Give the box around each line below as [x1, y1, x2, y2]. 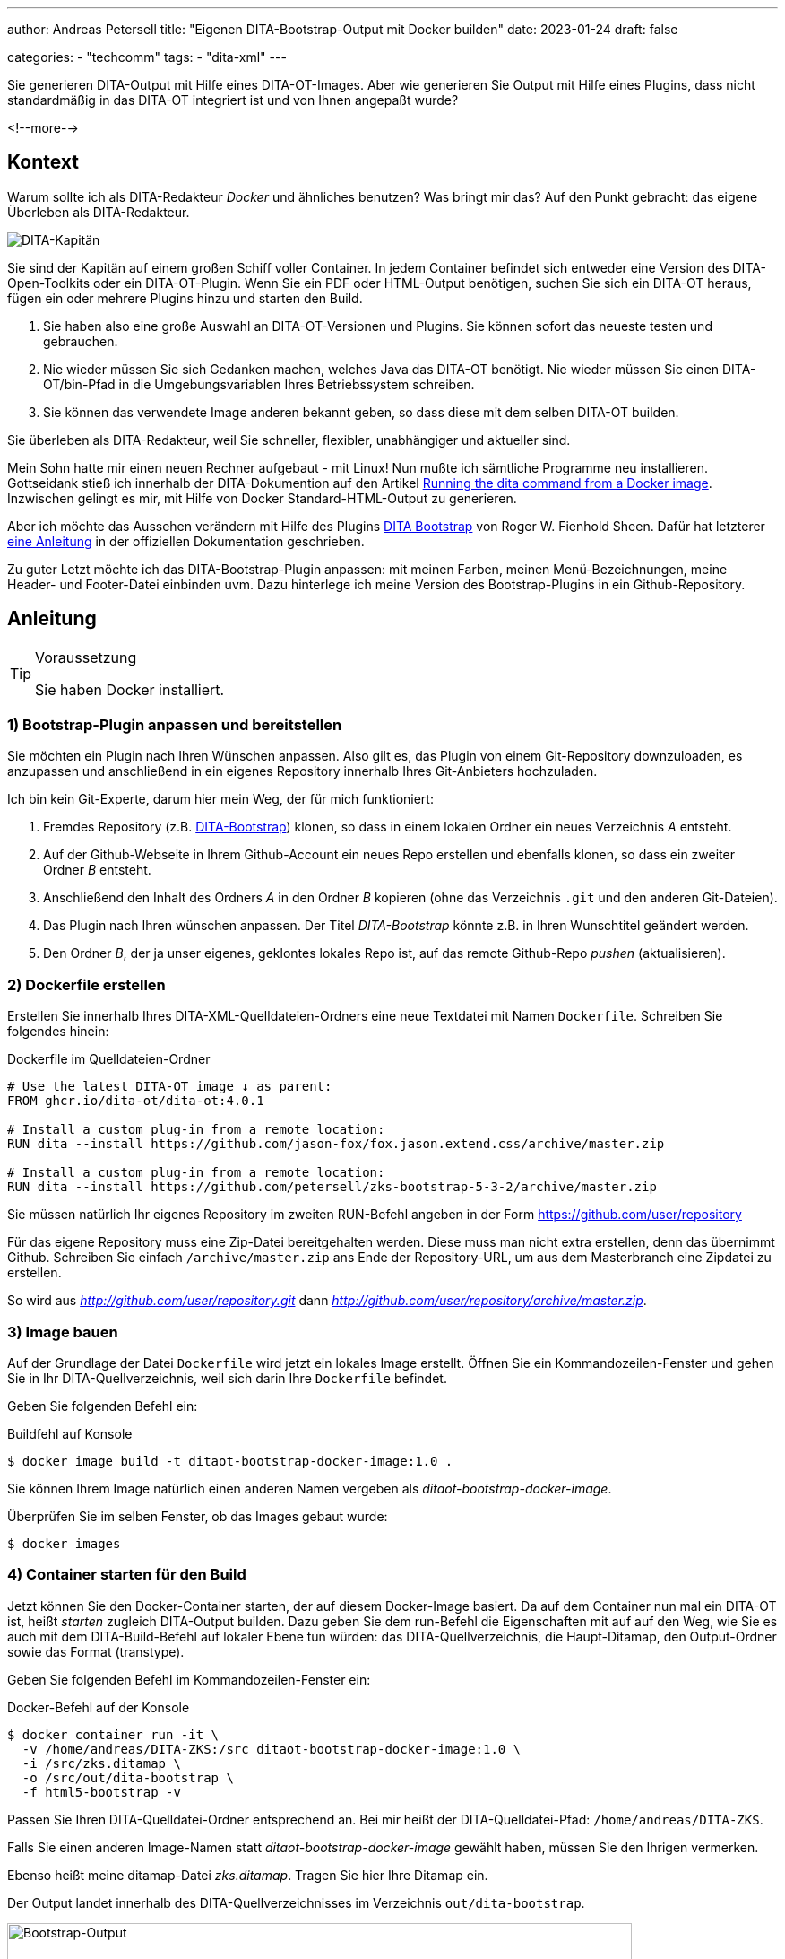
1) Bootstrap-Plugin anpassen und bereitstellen [7, 716, 342, 735]
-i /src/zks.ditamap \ [22, 1755, 181, 1771]
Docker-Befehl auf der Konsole [7, 1699, 190, 1715]
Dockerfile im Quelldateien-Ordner [7, 1051, 211, 1067]
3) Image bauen [7, 1322, 118, 1341]
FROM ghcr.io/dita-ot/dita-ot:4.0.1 [7, 1093, 264, 1109]
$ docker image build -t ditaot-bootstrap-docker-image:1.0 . [7, 1453, 453, 1468]
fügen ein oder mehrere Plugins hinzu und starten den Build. [7, 290, 363, 306]
